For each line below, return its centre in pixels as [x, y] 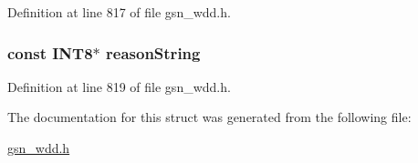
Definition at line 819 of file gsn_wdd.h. [119, 86]
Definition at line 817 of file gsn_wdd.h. [119, 12]
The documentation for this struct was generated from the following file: [209, 117]
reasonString [153, 52]
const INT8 [50, 52]
